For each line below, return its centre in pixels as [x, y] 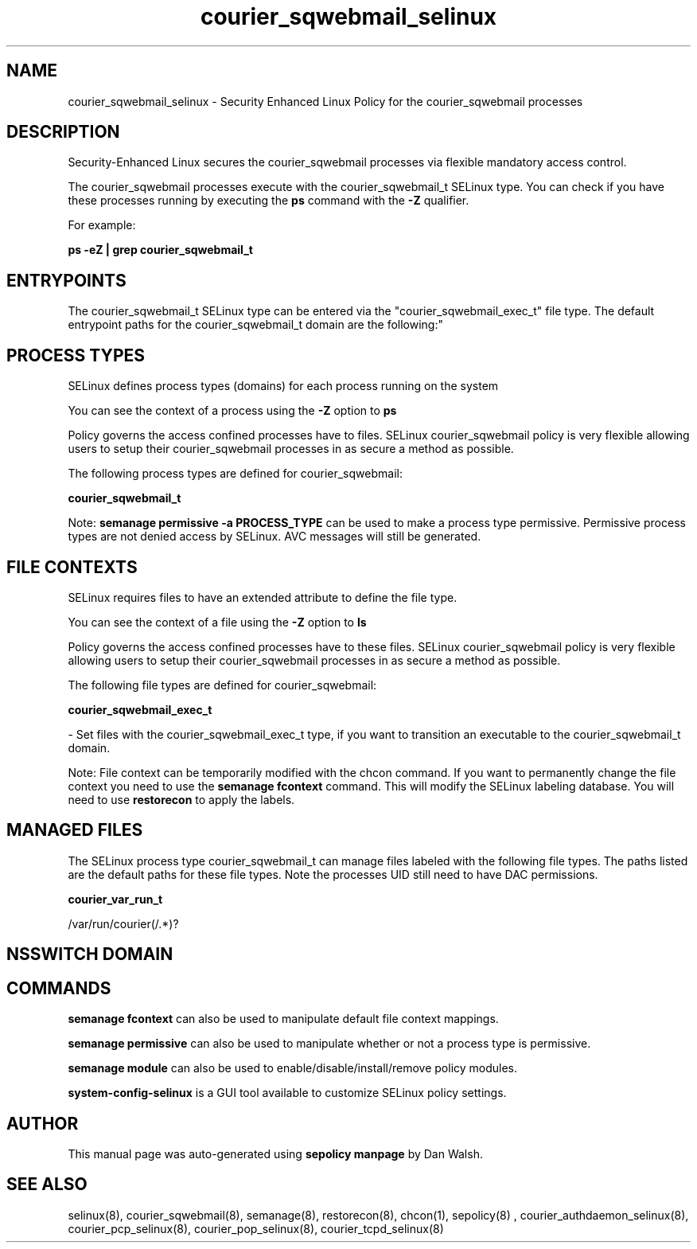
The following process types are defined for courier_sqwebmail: [235, 474]
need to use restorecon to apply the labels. [181, 799]
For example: [102, 225]
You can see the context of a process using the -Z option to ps [232, 411]
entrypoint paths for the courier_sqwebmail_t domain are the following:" [255, 325]
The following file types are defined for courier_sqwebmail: [222, 685]
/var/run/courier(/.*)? [123, 923]
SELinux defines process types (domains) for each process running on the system [283, 386]
